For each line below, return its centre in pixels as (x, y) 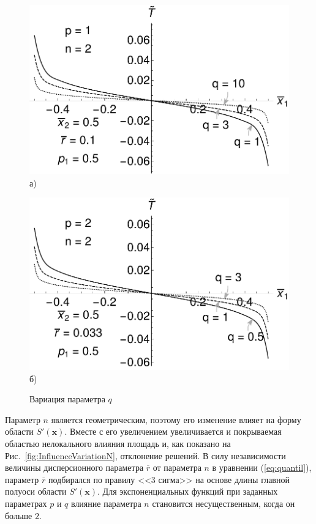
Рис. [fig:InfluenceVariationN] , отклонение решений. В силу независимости (145, 455)
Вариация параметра (67, 399)
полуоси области (36, 491)
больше (19, 515)
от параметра (177, 467)
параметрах (26, 503)
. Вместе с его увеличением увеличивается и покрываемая (173, 431)
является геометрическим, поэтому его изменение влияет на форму (176, 419)
